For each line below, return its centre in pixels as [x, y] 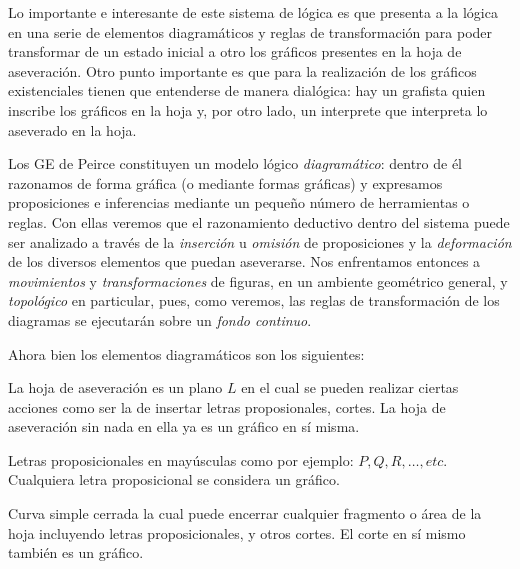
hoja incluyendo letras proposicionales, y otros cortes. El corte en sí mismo [237, 532]
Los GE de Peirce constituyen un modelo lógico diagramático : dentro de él [235, 163]
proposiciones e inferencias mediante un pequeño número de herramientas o [239, 202]
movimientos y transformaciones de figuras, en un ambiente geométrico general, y [258, 280]
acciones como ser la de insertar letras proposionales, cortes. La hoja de [227, 406]
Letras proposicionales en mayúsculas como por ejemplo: [181, 459]
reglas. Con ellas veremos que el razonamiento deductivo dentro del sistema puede [259, 221]
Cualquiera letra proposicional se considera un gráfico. [174, 479]
